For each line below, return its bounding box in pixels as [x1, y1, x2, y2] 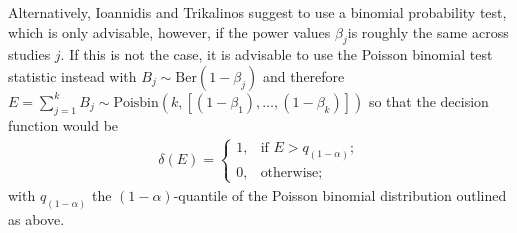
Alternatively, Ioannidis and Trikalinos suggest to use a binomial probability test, [8, 2, 507, 22]
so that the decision [368, 90, 489, 111]
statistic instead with [8, 65, 137, 86]
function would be [8, 114, 119, 135]
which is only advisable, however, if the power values [8, 21, 331, 42]
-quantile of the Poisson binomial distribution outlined [173, 184, 507, 205]
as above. [8, 208, 65, 229]
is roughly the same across [347, 21, 509, 42]
